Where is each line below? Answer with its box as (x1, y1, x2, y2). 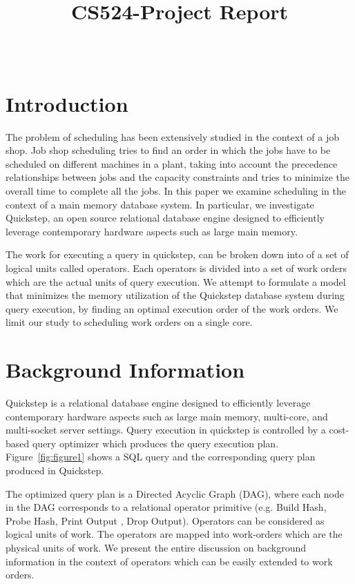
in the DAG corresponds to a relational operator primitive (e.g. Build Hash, (6, 500, 327, 514)
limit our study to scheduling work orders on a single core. (6, 315, 253, 329)
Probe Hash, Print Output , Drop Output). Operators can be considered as (6, 513, 325, 527)
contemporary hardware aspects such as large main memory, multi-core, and (6, 409, 328, 423)
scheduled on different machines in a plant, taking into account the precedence (6, 156, 338, 171)
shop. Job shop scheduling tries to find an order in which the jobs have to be (6, 143, 331, 157)
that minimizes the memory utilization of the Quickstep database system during (6, 288, 345, 302)
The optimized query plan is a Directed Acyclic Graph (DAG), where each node (6, 486, 345, 500)
